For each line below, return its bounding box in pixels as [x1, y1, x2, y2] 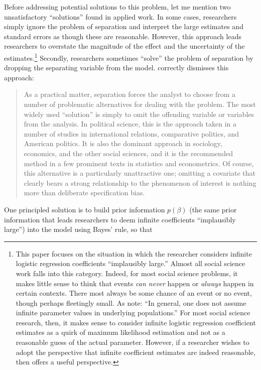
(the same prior [189, 204, 237, 214]
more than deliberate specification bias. [24, 187, 145, 198]
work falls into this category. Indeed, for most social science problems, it [16, 268, 238, 278]
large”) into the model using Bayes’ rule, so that [4, 224, 153, 234]
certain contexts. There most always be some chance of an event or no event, [16, 288, 252, 298]
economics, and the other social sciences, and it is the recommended [24, 148, 233, 158]
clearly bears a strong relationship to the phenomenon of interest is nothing [24, 177, 256, 188]
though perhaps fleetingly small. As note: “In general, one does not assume [16, 297, 246, 308]
